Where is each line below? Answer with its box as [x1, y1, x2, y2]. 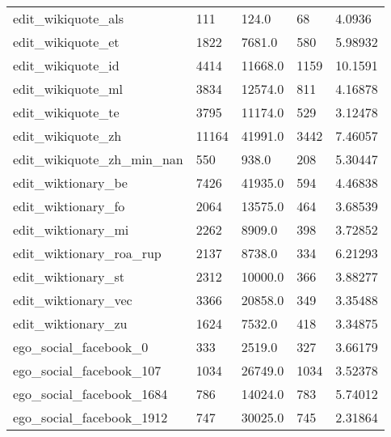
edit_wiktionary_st [13, 267, 124, 286]
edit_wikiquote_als [13, 9, 124, 28]
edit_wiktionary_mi [13, 220, 129, 239]
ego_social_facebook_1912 [13, 408, 168, 426]
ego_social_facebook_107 [13, 361, 162, 380]
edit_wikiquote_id [13, 56, 120, 74]
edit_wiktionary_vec [13, 291, 132, 309]
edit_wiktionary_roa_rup [13, 244, 162, 262]
